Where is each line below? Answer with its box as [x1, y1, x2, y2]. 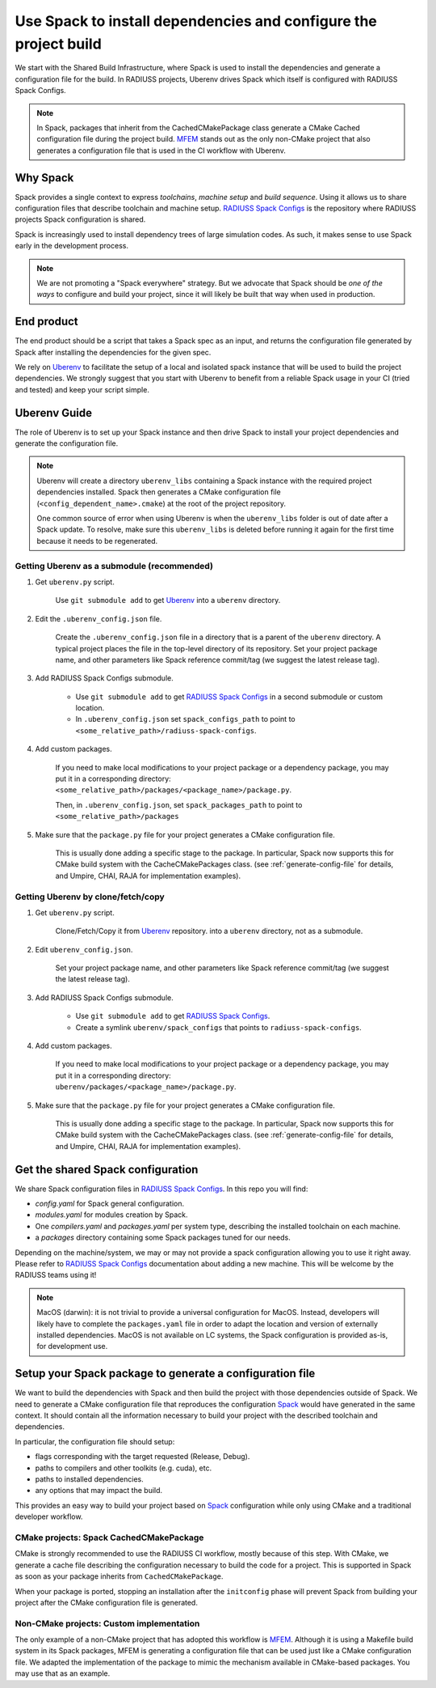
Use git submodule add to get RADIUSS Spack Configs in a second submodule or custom [75, 692, 384, 702]
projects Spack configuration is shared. [15, 214, 146, 224]
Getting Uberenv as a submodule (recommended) [15, 560, 214, 571]
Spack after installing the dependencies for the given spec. [15, 347, 212, 357]
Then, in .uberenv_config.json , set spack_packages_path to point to [55, 799, 303, 809]
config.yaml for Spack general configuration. [35, 1198, 185, 1209]
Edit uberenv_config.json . [35, 944, 133, 954]
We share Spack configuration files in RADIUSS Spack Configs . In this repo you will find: [15, 1184, 308, 1194]
